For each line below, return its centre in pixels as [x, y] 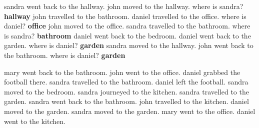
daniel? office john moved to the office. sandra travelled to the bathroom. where [127, 26]
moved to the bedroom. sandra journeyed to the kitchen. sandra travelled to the [126, 91]
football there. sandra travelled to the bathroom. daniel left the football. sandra [126, 82]
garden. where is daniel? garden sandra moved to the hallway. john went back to [129, 45]
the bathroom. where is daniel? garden [65, 55]
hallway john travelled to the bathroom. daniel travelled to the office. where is [125, 16]
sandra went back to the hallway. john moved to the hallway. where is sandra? [124, 6]
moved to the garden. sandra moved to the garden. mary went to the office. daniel [130, 111]
